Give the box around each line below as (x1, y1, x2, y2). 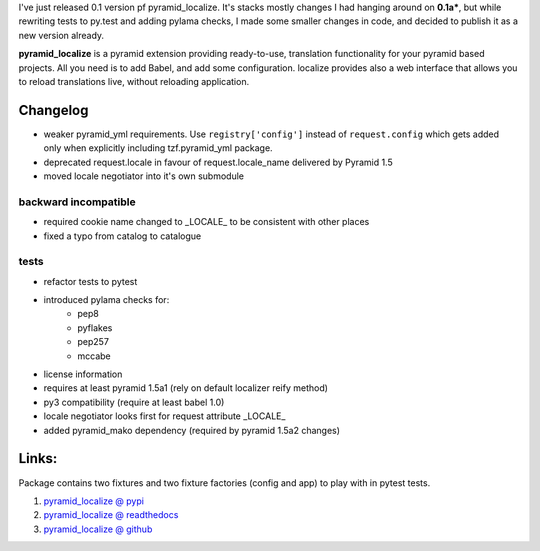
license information (43, 368, 123, 380)
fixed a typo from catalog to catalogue (43, 230, 202, 242)
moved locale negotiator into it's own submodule (43, 170, 245, 182)
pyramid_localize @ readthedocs (43, 509, 179, 521)
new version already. (18, 29, 105, 41)
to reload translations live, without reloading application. (18, 75, 250, 87)
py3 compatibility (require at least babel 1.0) (43, 396, 225, 408)
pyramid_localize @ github (43, 523, 153, 535)
